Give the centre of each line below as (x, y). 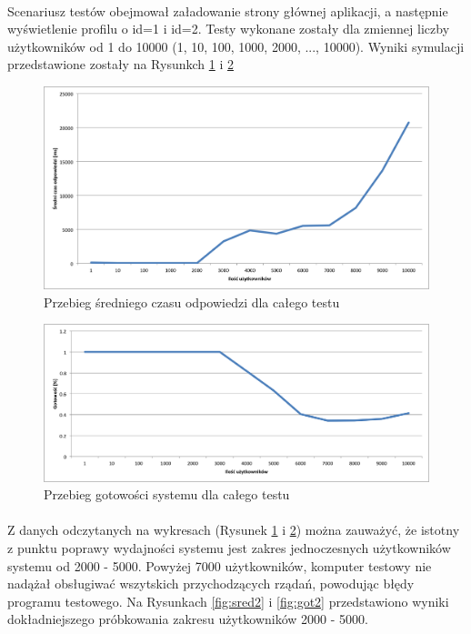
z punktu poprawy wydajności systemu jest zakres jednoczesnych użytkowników (229, 547)
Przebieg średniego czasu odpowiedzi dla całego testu (192, 302)
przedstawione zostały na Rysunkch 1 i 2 (120, 64)
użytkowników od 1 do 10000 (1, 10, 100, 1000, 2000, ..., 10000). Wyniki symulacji (236, 46)
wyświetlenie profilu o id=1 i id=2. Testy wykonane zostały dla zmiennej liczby (229, 29)
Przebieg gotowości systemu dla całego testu (167, 494)
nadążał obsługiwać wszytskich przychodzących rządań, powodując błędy (211, 584)
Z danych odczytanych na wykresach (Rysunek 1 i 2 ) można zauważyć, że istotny (234, 530)
